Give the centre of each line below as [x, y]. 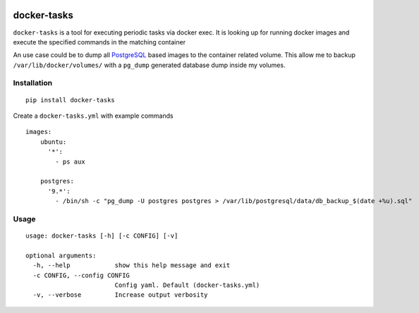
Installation [33, 83]
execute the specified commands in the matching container [99, 42]
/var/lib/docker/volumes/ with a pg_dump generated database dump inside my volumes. [149, 65]
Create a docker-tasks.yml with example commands [93, 116]
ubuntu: [53, 142]
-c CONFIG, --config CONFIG [81, 275]
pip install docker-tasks [71, 100]
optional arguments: [61, 255]
